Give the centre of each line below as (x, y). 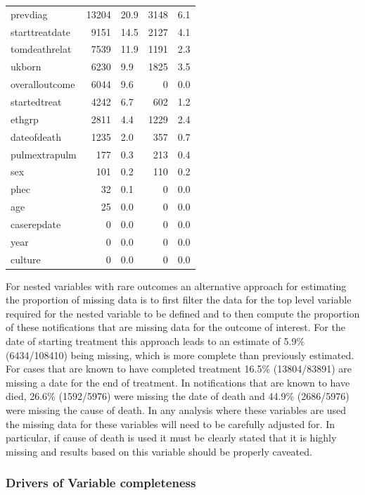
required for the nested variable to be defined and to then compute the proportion (183, 313)
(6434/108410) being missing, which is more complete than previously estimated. (180, 355)
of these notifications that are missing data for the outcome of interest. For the (175, 327)
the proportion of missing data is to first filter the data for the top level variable (179, 300)
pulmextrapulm (44, 154)
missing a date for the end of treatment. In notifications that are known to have (178, 382)
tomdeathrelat (41, 49)
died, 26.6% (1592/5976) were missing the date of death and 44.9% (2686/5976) (178, 396)
